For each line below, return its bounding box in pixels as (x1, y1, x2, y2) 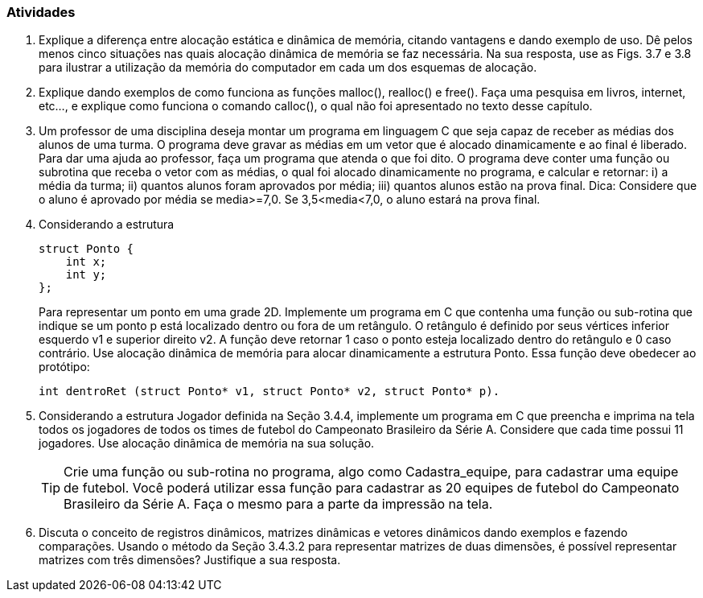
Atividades (6, 4, 76, 20)
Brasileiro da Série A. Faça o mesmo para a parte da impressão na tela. (64, 496, 493, 513)
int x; (65, 255, 107, 269)
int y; (65, 268, 107, 282)
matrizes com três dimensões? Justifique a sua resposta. (39, 553, 341, 567)
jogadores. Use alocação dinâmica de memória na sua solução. (39, 436, 375, 451)
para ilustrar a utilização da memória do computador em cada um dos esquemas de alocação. (39, 60, 537, 75)
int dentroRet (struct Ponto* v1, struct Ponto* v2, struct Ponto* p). (39, 385, 500, 398)
